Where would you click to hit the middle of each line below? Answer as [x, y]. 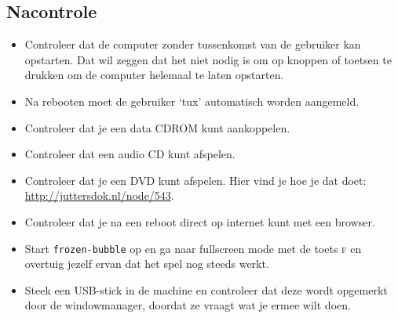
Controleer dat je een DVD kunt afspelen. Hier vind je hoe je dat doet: [195, 180]
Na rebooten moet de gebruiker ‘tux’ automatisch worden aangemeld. [192, 101]
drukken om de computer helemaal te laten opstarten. [154, 75]
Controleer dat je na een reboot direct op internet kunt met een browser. [200, 221]
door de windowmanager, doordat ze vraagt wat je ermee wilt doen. [188, 305]
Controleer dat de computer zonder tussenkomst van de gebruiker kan [193, 44]
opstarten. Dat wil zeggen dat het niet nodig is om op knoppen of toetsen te [208, 59]
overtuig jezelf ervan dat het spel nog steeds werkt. [147, 264]
